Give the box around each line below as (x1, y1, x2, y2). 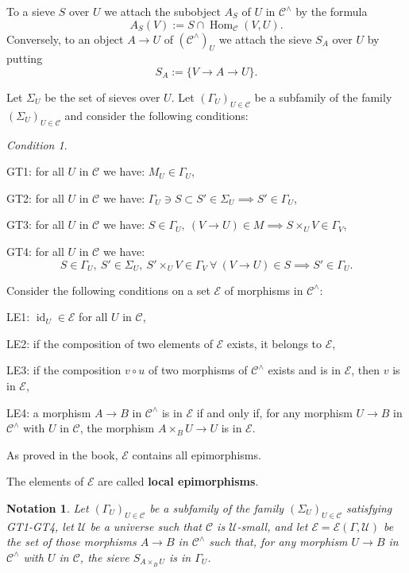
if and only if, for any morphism (196, 404, 353, 420)
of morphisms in (224, 281, 303, 298)
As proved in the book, (6, 446, 118, 463)
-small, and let (237, 517, 308, 534)
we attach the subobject (104, 3, 221, 19)
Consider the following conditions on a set (6, 281, 210, 298)
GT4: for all (6, 242, 64, 259)
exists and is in (268, 362, 341, 378)
